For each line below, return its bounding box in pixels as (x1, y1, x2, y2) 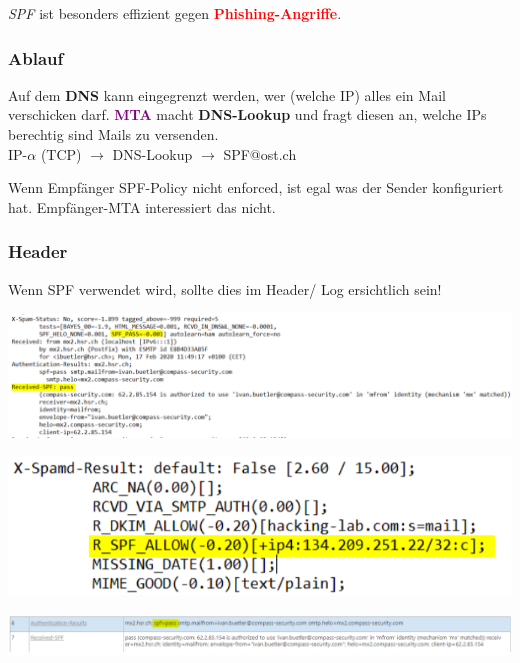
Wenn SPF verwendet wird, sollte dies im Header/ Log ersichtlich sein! (8, 278, 442, 299)
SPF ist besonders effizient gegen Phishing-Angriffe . (8, 3, 342, 23)
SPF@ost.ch (223, 143, 297, 164)
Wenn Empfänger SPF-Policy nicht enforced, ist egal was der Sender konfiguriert (8, 177, 504, 198)
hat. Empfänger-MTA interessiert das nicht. (8, 196, 276, 217)
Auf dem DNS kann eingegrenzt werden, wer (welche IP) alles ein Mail (8, 84, 446, 105)
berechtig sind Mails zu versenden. (8, 124, 219, 144)
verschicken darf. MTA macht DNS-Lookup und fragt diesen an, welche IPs (8, 104, 487, 125)
